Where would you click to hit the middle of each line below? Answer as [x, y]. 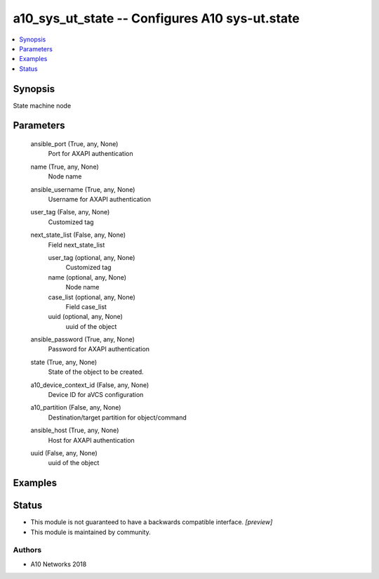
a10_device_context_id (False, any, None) [90, 385]
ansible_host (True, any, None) [75, 430]
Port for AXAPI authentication [91, 154]
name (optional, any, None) [87, 277]
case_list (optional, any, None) [92, 297]
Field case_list [86, 306]
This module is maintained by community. [91, 532]
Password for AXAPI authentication [99, 349]
